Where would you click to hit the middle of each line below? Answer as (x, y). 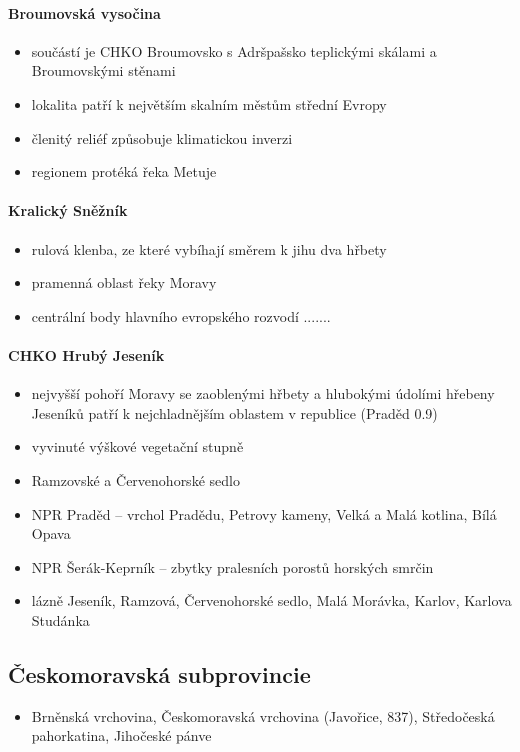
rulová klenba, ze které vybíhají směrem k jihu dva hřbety (209, 248)
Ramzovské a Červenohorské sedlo (135, 479)
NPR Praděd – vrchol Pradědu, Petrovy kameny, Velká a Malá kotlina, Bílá (264, 513)
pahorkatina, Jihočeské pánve (121, 735)
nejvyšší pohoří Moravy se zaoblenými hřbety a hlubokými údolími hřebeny (263, 393)
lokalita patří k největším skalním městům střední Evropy (209, 103)
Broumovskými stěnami (103, 70)
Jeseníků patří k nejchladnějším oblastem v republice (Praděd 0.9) (234, 412)
